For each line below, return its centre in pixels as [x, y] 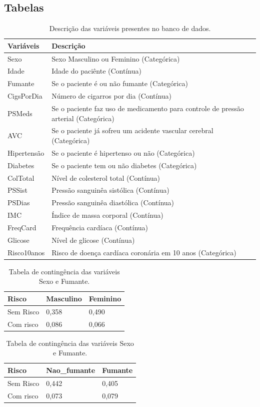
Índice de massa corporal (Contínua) [107, 215]
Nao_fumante [71, 370]
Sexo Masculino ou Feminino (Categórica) [116, 58]
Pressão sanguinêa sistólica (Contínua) [110, 190]
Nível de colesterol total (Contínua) [106, 177]
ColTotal [21, 177]
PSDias [19, 202]
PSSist [17, 190]
